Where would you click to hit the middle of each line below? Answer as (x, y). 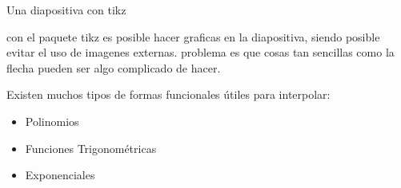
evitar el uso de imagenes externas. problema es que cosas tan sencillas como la (200, 52)
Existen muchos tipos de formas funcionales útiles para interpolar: (168, 94)
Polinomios (52, 121)
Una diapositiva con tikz (66, 10)
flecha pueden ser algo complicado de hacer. (114, 67)
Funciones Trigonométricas (91, 148)
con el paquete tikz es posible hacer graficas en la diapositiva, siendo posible (193, 36)
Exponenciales (60, 175)
